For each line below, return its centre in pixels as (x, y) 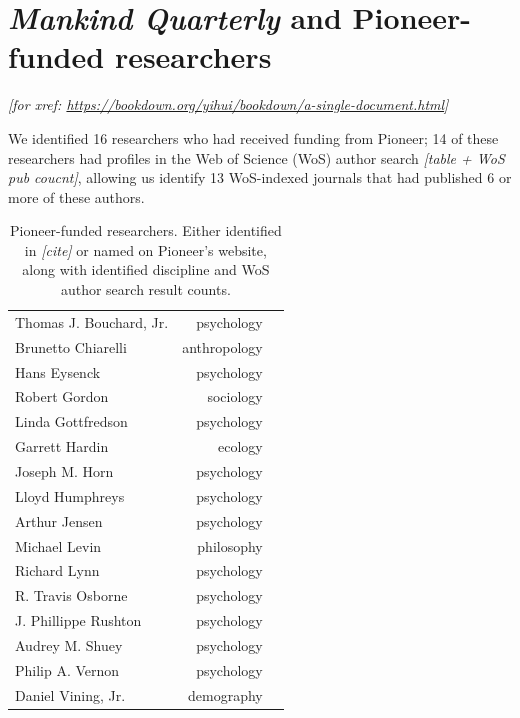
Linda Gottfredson (71, 421)
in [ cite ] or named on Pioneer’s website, (145, 249)
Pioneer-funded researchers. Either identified (145, 230)
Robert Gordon (62, 396)
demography (225, 694)
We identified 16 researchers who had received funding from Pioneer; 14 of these (253, 137)
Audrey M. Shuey (69, 644)
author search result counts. (145, 289)
